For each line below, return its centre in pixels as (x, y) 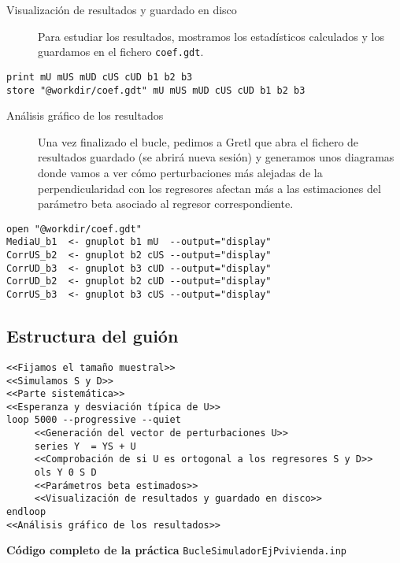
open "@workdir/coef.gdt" (74, 229)
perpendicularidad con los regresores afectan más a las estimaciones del (209, 188)
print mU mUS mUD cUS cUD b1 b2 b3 (100, 77)
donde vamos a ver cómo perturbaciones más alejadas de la (180, 172)
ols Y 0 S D (65, 473)
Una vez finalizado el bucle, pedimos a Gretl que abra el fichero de (198, 141)
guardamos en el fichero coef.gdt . (121, 52)
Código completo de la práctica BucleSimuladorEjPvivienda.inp (176, 550)
